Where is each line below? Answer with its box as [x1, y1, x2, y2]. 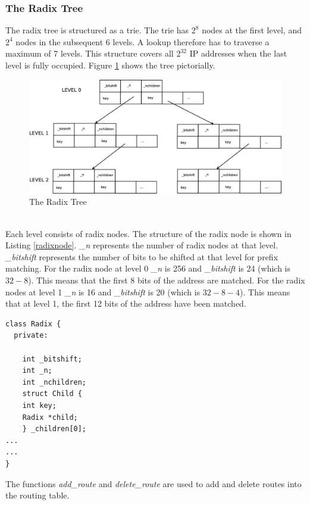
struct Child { [22, 389, 82, 398]
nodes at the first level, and [202, 24, 302, 36]
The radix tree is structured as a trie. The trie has [5, 24, 189, 36]
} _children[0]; [22, 425, 87, 434]
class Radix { [5, 319, 61, 328]
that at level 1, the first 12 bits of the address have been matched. [5, 297, 246, 310]
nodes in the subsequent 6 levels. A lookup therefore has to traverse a [15, 35, 270, 48]
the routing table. [5, 489, 70, 501]
